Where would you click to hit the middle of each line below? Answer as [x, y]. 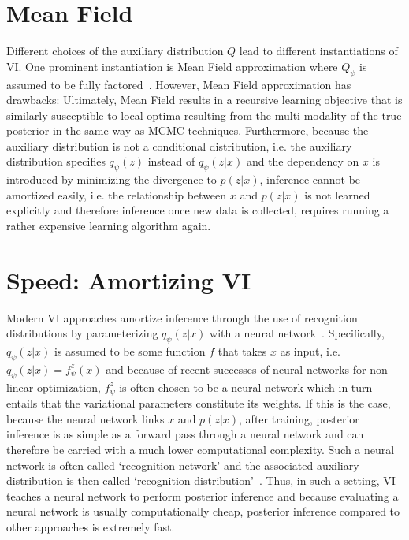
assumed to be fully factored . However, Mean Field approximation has [179, 84]
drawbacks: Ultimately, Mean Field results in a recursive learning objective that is [204, 100]
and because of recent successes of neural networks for [236, 369]
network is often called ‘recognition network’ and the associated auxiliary [183, 465]
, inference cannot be [310, 179]
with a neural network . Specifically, [297, 333]
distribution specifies [56, 161]
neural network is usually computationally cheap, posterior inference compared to [203, 511]
